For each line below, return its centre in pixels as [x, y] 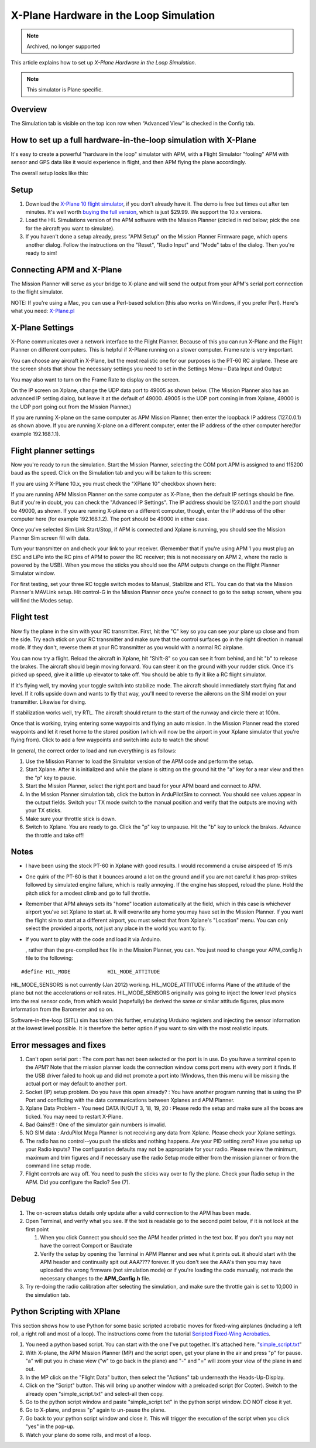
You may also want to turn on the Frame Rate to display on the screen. [95, 379]
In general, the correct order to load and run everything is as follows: [94, 751]
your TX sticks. [44, 810]
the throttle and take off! [55, 835]
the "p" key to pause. [51, 778]
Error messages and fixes [59, 1045]
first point [37, 1229]
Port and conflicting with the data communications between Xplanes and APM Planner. [130, 1100]
